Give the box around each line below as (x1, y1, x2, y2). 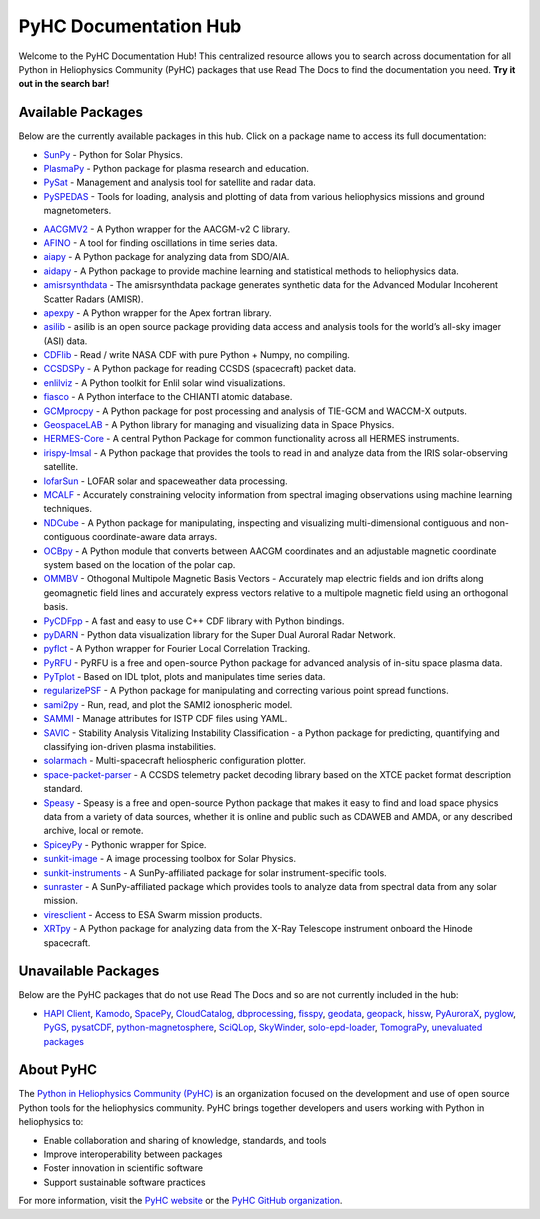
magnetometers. (43, 205, 112, 217)
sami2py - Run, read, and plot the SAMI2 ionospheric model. (43, 698, 293, 710)
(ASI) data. (43, 335, 88, 347)
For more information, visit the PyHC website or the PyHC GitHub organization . (18, 1195, 343, 1207)
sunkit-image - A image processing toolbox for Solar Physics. (43, 853, 297, 865)
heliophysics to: (18, 1116, 84, 1128)
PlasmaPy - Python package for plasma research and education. (43, 163, 310, 175)
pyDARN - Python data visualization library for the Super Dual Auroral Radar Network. (43, 628, 396, 640)
